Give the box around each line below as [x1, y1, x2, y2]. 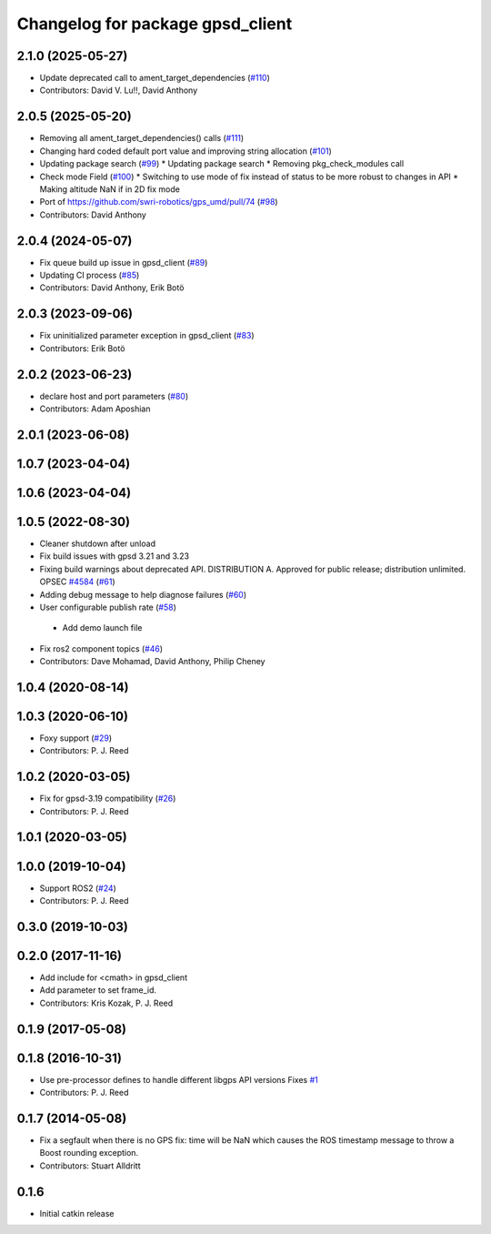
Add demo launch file [62, 622, 143, 633]
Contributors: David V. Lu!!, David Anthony [39, 85, 198, 96]
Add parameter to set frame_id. [39, 985, 157, 996]
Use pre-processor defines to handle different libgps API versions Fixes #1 [39, 1074, 318, 1085]
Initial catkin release [39, 1208, 115, 1219]
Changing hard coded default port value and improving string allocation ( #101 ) [39, 146, 332, 157]
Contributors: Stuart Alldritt [39, 1160, 141, 1171]
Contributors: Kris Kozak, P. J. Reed [39, 997, 174, 1008]
